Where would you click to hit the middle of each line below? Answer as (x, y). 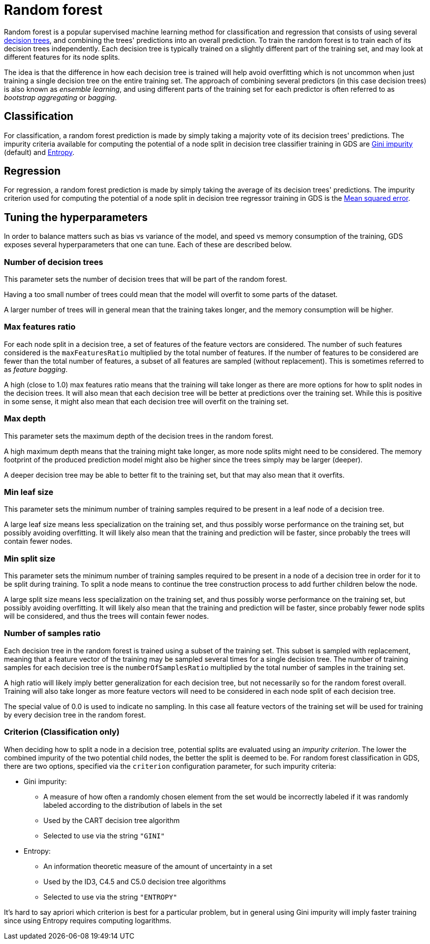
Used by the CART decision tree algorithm (112, 820)
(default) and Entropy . (39, 152)
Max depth (25, 419)
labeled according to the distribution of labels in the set (133, 805)
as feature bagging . (36, 369)
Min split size (30, 558)
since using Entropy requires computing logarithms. (88, 920)
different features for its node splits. (62, 57)
